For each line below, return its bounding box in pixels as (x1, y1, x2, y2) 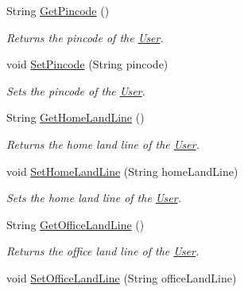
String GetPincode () (6, 2, 110, 18)
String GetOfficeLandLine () (6, 216, 145, 232)
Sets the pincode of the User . (6, 82, 145, 99)
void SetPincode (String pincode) (6, 56, 168, 72)
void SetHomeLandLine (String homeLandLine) (6, 162, 238, 179)
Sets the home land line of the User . (6, 189, 181, 206)
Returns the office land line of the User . (6, 243, 199, 259)
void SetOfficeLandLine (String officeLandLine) (6, 269, 237, 286)
